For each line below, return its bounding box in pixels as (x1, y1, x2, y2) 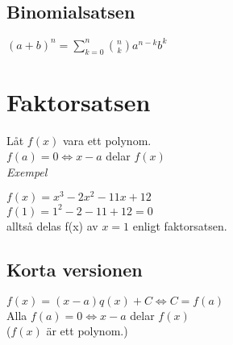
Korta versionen (6, 256, 143, 281)
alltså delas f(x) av (6, 217, 98, 234)
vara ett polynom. (62, 131, 152, 148)
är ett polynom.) (46, 322, 128, 339)
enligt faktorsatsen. (132, 217, 227, 234)
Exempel (6, 163, 48, 180)
